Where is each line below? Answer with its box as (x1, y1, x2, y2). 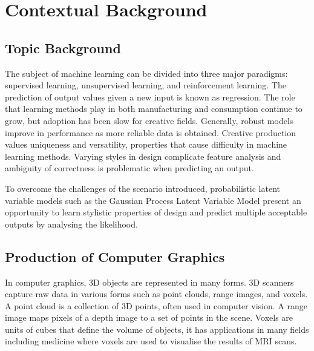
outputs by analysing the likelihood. (5, 217, 138, 230)
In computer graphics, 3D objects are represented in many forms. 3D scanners (5, 275, 294, 288)
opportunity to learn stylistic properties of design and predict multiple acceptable (5, 206, 307, 218)
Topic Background (5, 38, 121, 57)
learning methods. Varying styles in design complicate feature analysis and (5, 149, 281, 162)
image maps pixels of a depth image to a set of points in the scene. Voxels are (5, 311, 293, 324)
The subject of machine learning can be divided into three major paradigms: (5, 67, 288, 79)
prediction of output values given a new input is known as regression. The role (5, 90, 295, 103)
